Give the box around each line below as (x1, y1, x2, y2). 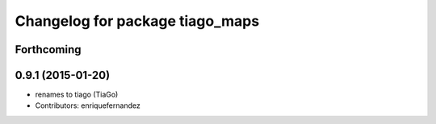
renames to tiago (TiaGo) (35, 89, 119, 100)
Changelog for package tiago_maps (15, 12, 260, 30)
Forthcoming (15, 43, 82, 56)
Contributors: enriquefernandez (35, 101, 140, 110)
